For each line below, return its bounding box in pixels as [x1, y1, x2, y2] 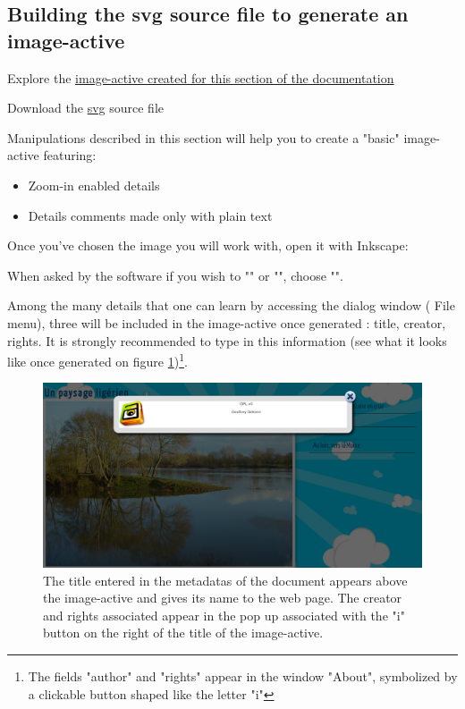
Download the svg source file [7, 98, 165, 117]
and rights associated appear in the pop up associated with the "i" [43, 605, 405, 624]
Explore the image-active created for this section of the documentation [7, 68, 394, 87]
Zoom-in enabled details [28, 175, 160, 194]
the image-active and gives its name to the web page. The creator [43, 588, 402, 607]
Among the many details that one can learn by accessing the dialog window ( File [7, 296, 455, 315]
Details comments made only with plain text [28, 206, 273, 224]
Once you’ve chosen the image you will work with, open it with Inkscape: [7, 236, 409, 255]
